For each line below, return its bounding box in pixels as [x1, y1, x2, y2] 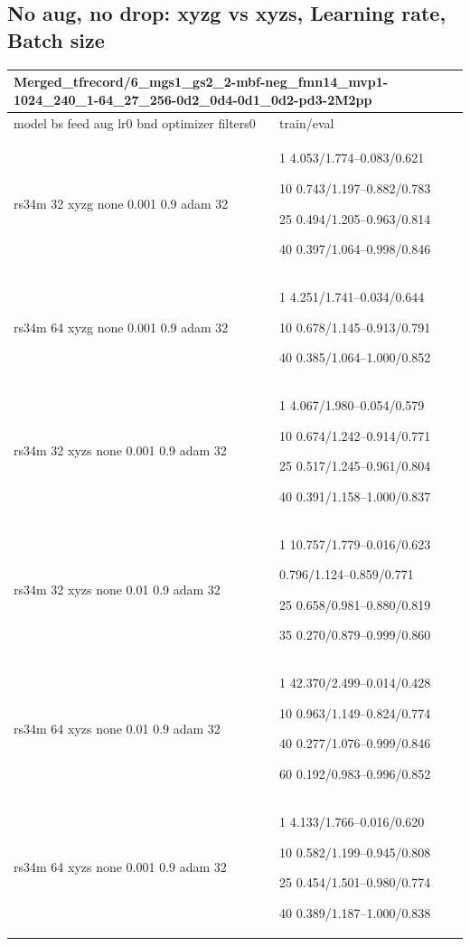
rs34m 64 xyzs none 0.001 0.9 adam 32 [14, 857, 227, 876]
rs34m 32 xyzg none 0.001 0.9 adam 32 [14, 193, 229, 212]
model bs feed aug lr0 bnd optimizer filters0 [14, 113, 256, 132]
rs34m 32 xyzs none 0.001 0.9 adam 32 [14, 441, 227, 460]
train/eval [279, 113, 334, 132]
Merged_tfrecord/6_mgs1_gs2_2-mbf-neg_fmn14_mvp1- [14, 72, 389, 91]
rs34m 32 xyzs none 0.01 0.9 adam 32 [14, 580, 221, 599]
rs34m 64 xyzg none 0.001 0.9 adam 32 [14, 317, 229, 336]
